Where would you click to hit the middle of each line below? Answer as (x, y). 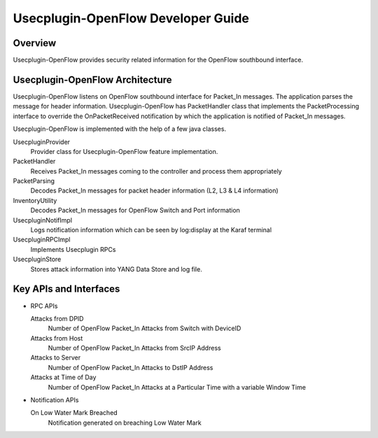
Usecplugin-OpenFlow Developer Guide (131, 18)
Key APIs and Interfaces (66, 289)
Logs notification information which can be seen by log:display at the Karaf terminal (151, 230)
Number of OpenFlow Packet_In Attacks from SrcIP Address (134, 348)
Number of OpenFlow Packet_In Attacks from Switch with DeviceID (145, 328)
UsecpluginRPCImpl (42, 240)
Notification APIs (55, 400)
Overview (35, 43)
